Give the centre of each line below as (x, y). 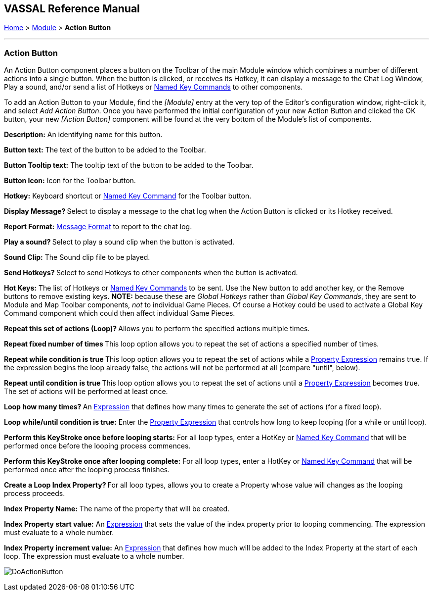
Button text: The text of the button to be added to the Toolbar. (105, 150)
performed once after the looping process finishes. (87, 470)
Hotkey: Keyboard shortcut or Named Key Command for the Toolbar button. (128, 196)
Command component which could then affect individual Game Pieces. (120, 313)
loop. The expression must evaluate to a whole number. (94, 556)
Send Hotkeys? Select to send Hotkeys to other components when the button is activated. (151, 273)
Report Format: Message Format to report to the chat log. (98, 227)
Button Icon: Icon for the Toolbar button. (70, 181)
